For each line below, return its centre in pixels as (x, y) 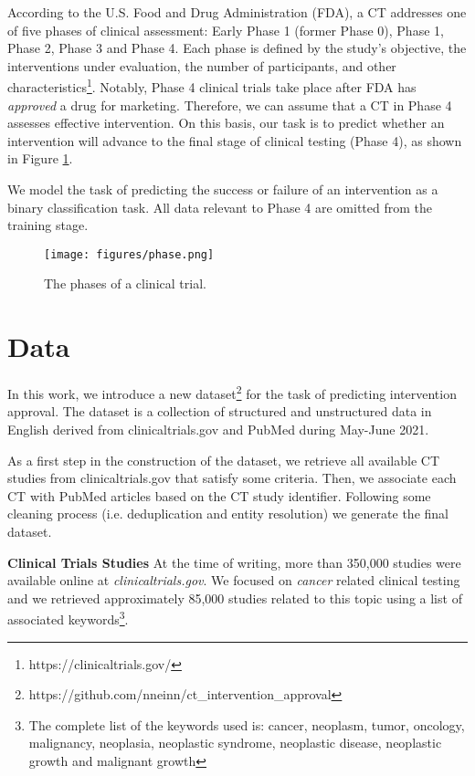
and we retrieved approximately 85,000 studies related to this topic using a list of (235, 598)
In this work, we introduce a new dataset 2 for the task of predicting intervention (232, 392)
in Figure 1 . (40, 158)
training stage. (48, 225)
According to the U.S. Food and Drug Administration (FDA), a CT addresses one (237, 12)
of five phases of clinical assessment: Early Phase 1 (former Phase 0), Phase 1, (226, 30)
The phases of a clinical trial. (125, 283)
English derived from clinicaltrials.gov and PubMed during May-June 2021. (218, 429)
